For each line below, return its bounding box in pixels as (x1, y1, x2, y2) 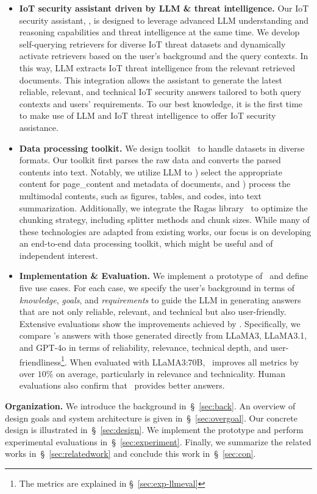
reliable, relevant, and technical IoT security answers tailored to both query (19, 85, 302, 98)
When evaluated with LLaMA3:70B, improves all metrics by (69, 355, 299, 368)
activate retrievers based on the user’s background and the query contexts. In (19, 49, 308, 62)
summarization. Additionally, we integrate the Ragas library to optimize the (19, 201, 308, 214)
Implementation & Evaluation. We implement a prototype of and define (19, 269, 308, 282)
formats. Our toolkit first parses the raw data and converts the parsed (19, 153, 281, 166)
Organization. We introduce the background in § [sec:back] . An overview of (5, 400, 296, 412)
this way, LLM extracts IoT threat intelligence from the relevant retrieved (19, 61, 296, 74)
